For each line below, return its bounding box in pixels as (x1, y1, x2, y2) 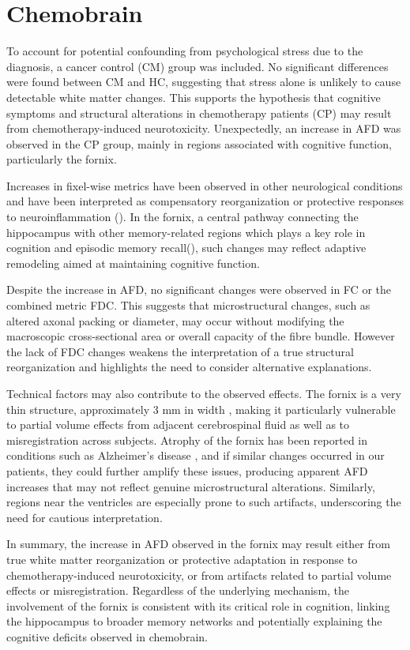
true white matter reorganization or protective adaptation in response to (6, 550, 358, 567)
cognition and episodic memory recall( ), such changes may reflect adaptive (6, 239, 367, 256)
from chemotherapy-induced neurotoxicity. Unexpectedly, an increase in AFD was (6, 120, 401, 137)
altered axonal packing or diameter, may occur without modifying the (6, 312, 344, 329)
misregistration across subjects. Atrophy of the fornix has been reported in (6, 431, 368, 448)
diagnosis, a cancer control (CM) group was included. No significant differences (6, 58, 389, 74)
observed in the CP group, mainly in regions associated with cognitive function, (6, 135, 392, 152)
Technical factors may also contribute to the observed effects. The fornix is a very (6, 385, 401, 401)
